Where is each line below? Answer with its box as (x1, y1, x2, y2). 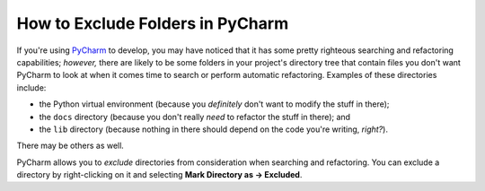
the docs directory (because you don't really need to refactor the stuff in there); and (39, 111, 350, 122)
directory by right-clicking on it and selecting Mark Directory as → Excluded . (16, 169, 303, 180)
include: (16, 82, 47, 93)
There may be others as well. (16, 140, 125, 152)
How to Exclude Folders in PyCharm (16, 13, 289, 33)
